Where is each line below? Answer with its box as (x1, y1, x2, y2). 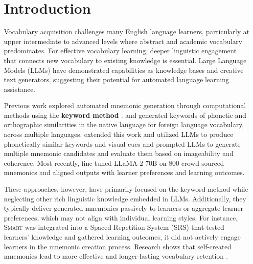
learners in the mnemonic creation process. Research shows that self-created (4, 241, 231, 251)
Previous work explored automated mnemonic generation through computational (4, 100, 246, 110)
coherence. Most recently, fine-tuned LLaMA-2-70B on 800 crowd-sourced (4, 157, 224, 168)
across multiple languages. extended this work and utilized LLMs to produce (4, 129, 233, 139)
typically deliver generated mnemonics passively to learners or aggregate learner (4, 203, 244, 213)
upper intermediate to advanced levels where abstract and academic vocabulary (4, 36, 242, 46)
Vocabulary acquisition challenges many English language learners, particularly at (4, 26, 250, 37)
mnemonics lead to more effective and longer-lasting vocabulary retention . (4, 251, 228, 261)
